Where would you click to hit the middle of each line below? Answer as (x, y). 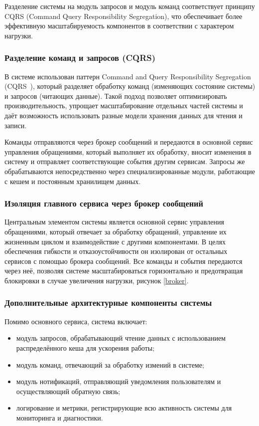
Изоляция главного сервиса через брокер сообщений (104, 203)
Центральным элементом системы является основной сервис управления (114, 222)
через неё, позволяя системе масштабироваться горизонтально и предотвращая (124, 271)
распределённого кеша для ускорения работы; (85, 347)
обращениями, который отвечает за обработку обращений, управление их (116, 231)
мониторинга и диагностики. (60, 417)
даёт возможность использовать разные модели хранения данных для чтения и (124, 115)
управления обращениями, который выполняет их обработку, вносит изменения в (128, 151)
